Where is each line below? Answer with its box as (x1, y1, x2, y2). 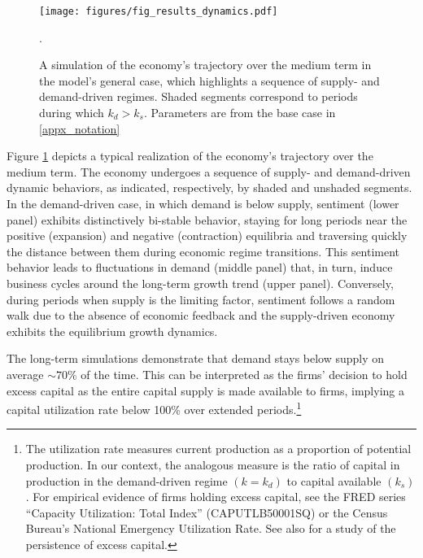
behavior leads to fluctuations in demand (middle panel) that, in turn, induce (7, 259, 393, 276)
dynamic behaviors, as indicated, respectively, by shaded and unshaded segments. (7, 179, 412, 196)
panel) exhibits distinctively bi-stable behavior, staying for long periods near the (7, 211, 408, 228)
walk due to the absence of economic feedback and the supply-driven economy (7, 307, 395, 324)
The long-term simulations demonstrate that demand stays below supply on (7, 350, 385, 367)
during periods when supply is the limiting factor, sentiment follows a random (7, 290, 395, 307)
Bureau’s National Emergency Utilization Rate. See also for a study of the (25, 520, 396, 537)
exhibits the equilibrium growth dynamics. (7, 322, 218, 339)
